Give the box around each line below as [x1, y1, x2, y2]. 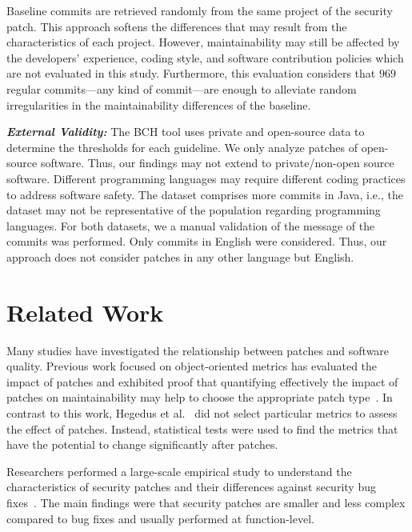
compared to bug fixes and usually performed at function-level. [6, 510, 314, 526]
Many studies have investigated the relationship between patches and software [6, 342, 390, 358]
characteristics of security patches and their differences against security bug [6, 478, 376, 495]
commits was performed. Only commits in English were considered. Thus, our [6, 233, 387, 250]
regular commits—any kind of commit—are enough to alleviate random [6, 80, 357, 97]
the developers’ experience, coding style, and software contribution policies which [6, 49, 404, 66]
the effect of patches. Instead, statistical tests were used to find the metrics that [6, 420, 398, 437]
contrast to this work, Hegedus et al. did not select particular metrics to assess [6, 405, 398, 421]
